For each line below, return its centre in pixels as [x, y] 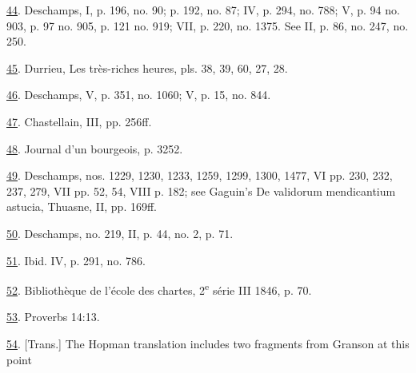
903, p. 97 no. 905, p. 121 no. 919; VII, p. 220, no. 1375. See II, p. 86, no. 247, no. [208, 25]
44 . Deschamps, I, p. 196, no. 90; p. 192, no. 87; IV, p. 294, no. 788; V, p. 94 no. [203, 10]
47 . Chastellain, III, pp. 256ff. [79, 121]
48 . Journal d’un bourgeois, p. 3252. [95, 148]
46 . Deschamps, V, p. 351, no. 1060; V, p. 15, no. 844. [139, 95]
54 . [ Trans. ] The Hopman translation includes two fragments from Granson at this [208, 343]
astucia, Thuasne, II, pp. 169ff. [82, 206]
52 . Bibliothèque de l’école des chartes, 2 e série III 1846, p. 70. [159, 289]
